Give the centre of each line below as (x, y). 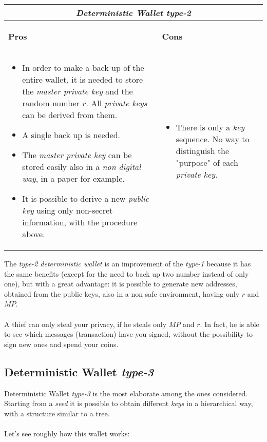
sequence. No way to (213, 139)
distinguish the (203, 151)
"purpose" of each (207, 162)
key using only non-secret (68, 210)
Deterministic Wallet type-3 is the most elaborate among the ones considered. (126, 393)
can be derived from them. (70, 115)
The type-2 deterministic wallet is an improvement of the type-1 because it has (128, 263)
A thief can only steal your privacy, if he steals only (85, 324)
